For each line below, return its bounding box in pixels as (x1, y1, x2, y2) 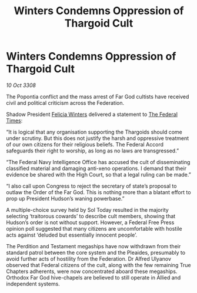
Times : (6, 116, 23, 124)
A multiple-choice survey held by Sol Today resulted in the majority (6, 206, 169, 213)
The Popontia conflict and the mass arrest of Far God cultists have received (6, 93, 189, 100)
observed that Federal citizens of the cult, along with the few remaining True (6, 261, 191, 268)
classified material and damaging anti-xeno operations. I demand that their (6, 165, 187, 172)
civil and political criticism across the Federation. (6, 99, 125, 106)
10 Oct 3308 (6, 81, 36, 89)
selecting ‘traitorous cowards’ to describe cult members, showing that (6, 212, 176, 219)
